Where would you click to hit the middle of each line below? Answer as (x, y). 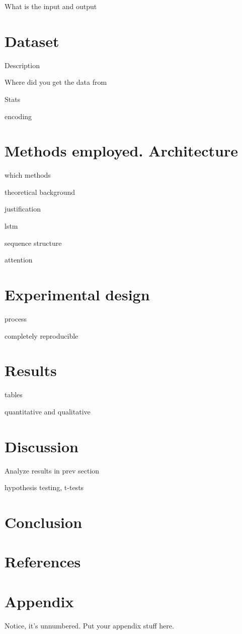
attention (19, 260)
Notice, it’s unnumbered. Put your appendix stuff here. (89, 625)
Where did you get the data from (56, 82)
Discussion (42, 446)
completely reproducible (42, 335)
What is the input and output (51, 6)
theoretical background (40, 192)
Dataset (32, 41)
